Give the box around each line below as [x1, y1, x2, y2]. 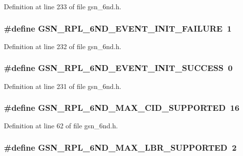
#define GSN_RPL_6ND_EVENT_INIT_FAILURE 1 [4, 22, 232, 34]
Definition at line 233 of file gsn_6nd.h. [4, 1, 121, 11]
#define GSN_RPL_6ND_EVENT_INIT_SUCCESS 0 [4, 62, 233, 74]
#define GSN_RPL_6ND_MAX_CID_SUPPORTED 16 [4, 102, 240, 114]
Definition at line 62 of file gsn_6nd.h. [4, 121, 118, 131]
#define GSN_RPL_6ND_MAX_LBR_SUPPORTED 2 [4, 141, 237, 153]
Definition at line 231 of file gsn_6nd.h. [4, 81, 121, 91]
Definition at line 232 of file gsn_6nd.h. [4, 41, 121, 51]
